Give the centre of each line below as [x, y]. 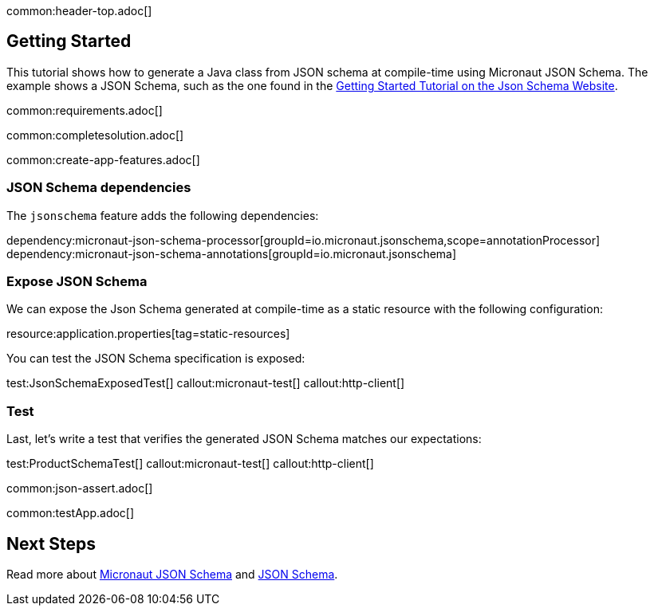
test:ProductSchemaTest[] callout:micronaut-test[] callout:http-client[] [190, 464]
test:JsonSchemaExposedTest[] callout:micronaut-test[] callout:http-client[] [206, 383]
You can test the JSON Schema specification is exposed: [156, 359]
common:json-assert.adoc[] [80, 488]
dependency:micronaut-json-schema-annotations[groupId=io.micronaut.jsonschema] [232, 253]
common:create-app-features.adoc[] [103, 159]
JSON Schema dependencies [99, 188]
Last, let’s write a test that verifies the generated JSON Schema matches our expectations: [244, 439]
